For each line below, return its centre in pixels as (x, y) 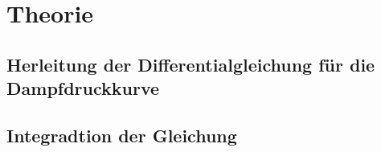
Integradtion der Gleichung (122, 135)
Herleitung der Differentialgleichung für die (191, 64)
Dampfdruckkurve (83, 88)
